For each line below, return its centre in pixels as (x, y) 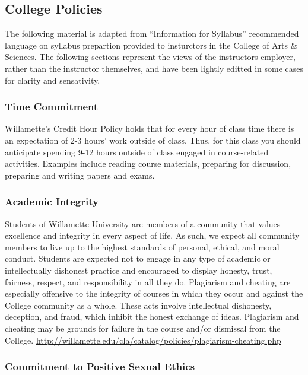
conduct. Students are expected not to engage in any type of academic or (138, 258)
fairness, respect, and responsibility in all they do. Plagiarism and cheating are (148, 282)
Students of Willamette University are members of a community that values (143, 223)
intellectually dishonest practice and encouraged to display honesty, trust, (139, 270)
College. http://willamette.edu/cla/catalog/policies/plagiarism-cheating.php (143, 340)
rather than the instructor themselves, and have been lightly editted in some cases (154, 68)
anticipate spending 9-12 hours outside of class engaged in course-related (137, 152)
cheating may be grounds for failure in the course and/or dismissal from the (143, 328)
